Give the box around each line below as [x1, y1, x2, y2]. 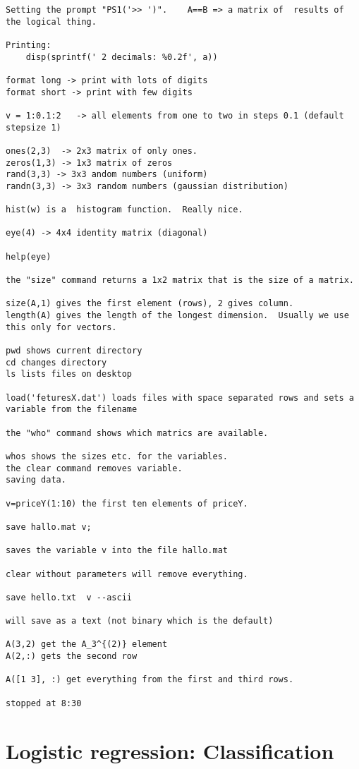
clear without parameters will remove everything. [6, 569, 248, 579]
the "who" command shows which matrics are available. [6, 428, 269, 438]
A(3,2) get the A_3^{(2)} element [6, 639, 168, 650]
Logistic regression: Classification [6, 736, 334, 765]
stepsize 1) [6, 122, 61, 133]
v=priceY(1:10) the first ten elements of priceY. [6, 498, 248, 509]
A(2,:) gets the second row [6, 651, 138, 662]
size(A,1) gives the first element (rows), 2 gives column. [6, 298, 294, 309]
